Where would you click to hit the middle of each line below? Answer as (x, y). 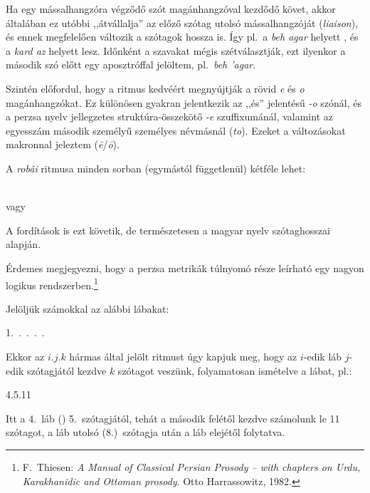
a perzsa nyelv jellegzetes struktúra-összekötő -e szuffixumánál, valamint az (169, 116)
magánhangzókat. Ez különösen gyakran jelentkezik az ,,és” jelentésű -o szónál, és (184, 102)
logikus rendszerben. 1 (52, 284)
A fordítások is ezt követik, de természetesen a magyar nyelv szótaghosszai (168, 230)
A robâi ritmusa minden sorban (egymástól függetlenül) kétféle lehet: (156, 168)
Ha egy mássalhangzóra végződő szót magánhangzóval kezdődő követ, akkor (171, 9)
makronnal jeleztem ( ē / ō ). (63, 144)
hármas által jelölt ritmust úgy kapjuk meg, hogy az (183, 356)
